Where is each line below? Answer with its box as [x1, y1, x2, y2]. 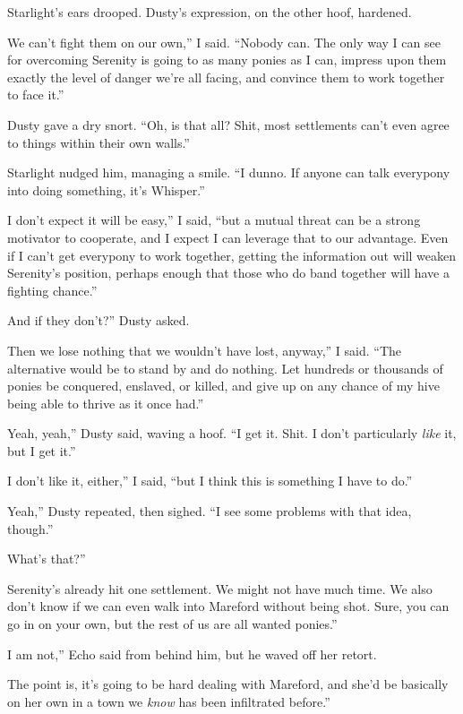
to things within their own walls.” [7, 133, 190, 151]
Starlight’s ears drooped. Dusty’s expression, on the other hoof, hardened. [7, 3, 412, 21]
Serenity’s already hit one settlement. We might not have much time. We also [7, 579, 433, 598]
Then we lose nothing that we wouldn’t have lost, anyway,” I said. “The [7, 340, 402, 359]
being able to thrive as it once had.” [7, 393, 204, 412]
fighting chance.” [7, 280, 98, 299]
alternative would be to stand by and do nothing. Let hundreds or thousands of [7, 358, 443, 377]
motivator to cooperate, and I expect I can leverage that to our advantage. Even [7, 228, 449, 246]
